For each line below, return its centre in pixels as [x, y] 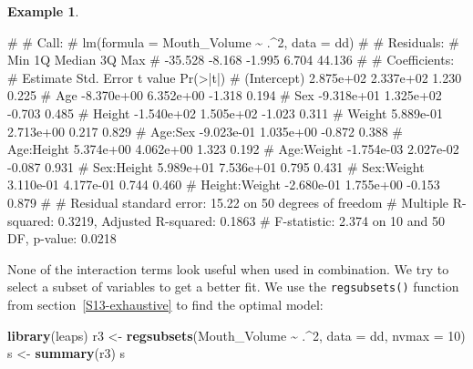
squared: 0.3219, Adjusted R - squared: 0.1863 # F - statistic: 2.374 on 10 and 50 [226, 220]
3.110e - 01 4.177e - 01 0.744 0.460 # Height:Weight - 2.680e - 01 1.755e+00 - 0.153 [224, 184]
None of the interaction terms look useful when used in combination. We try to [228, 268]
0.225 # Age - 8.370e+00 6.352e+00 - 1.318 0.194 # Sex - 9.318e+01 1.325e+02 [225, 95]
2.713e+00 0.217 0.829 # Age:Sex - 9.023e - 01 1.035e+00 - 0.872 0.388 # [205, 131]
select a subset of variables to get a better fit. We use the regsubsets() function [233, 287]
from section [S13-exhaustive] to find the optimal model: [165, 304]
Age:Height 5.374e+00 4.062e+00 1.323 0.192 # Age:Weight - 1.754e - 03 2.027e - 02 [233, 149]
